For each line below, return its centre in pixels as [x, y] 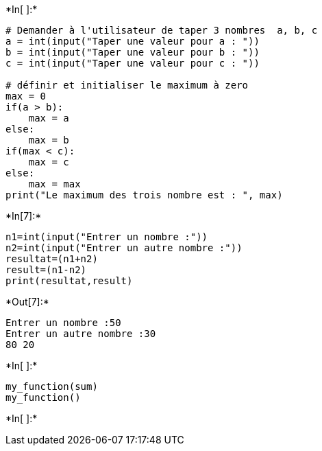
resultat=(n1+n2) [52, 259]
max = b [49, 140]
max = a [49, 118]
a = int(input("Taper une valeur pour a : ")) [133, 41]
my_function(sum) [52, 386]
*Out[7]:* [27, 302]
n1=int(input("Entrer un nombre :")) [107, 237]
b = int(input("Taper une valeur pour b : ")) [133, 52]
